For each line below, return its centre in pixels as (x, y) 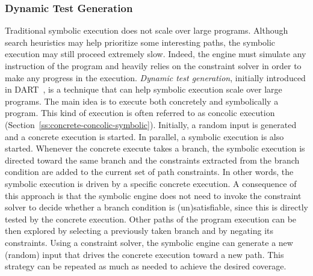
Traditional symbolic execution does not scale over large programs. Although (147, 30)
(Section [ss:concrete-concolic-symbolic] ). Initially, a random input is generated (151, 124)
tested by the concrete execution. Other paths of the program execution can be (151, 219)
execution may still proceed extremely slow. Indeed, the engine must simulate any (156, 54)
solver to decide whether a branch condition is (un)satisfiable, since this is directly (156, 207)
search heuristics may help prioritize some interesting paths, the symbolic (140, 42)
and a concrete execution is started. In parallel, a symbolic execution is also (144, 136)
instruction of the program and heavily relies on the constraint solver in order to (153, 66)
